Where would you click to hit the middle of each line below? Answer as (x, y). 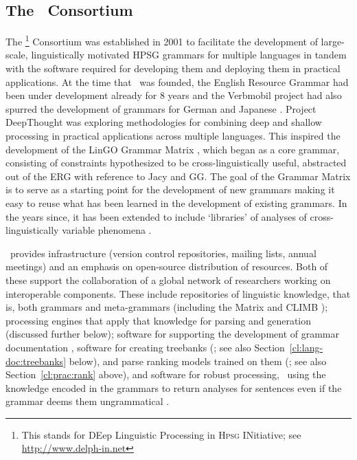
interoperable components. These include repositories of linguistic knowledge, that (178, 293)
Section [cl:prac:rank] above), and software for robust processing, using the (166, 374)
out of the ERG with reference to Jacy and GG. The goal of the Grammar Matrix (178, 176)
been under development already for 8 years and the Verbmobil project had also (174, 95)
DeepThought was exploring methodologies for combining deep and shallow (164, 122)
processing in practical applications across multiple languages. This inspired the (173, 136)
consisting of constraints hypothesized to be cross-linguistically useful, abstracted (176, 163)
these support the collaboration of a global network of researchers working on (168, 280)
